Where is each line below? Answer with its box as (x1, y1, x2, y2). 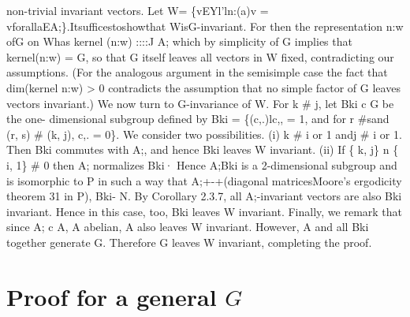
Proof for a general (6, 280, 217, 312)
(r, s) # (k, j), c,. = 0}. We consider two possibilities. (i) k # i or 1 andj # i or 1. (6, 125, 402, 142)
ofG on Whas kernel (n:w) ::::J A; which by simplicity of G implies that (6, 33, 352, 50)
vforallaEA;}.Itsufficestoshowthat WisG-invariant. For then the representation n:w (6, 17, 404, 34)
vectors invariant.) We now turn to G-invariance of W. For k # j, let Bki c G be (6, 95, 394, 111)
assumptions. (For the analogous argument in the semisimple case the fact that (6, 64, 388, 80)
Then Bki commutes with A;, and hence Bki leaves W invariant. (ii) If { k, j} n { (6, 141, 399, 158)
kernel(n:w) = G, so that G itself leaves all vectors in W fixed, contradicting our (6, 48, 394, 65)
